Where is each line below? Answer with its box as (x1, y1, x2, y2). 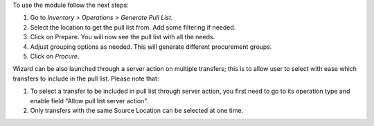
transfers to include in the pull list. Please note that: (12, 74, 159, 83)
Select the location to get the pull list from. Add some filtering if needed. (30, 23, 236, 31)
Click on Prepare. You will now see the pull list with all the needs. (30, 33, 215, 41)
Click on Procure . (30, 52, 80, 60)
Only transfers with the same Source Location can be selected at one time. (30, 106, 244, 114)
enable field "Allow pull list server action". (30, 96, 149, 105)
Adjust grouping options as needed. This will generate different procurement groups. (30, 42, 272, 51)
